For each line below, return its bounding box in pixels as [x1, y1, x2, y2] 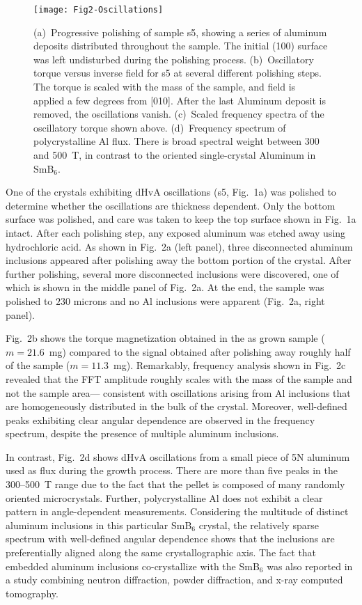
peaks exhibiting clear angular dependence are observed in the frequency [6, 412, 315, 427]
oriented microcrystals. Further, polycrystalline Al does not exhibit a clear [6, 490, 323, 505]
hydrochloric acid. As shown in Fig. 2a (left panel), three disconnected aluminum [6, 239, 353, 253]
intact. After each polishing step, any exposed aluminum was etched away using [6, 225, 346, 239]
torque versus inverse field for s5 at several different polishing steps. [33, 65, 322, 80]
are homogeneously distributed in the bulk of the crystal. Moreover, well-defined [6, 399, 347, 414]
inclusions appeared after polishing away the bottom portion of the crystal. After [6, 253, 352, 267]
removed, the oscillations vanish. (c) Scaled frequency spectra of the [33, 107, 324, 121]
